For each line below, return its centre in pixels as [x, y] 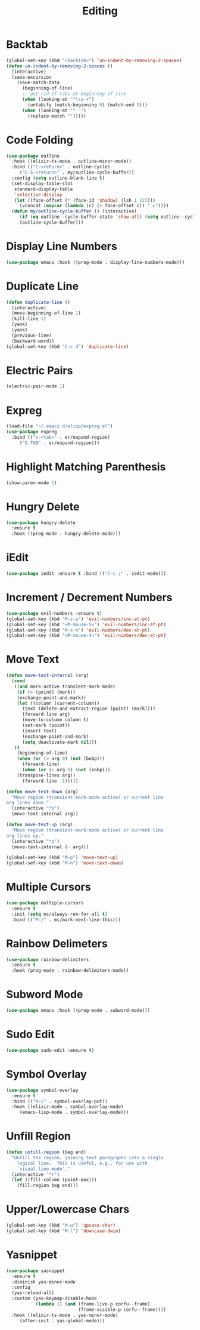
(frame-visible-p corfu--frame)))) [122, 1309]
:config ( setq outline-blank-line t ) [58, 178]
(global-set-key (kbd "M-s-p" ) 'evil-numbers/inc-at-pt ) [78, 619]
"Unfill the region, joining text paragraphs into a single [87, 1157]
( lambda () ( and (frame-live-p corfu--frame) [93, 1304]
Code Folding [40, 140]
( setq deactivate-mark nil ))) [59, 742]
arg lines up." [25, 836]
